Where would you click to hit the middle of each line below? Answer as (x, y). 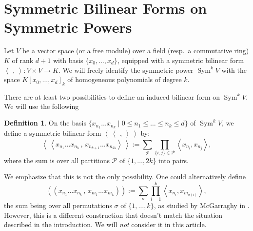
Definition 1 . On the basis (45, 123)
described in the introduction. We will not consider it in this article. (105, 224)
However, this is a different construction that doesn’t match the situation (113, 215)
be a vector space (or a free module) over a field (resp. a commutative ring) (136, 51)
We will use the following (41, 106)
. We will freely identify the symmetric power (126, 70)
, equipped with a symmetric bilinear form (181, 60)
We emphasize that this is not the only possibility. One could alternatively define (125, 177)
